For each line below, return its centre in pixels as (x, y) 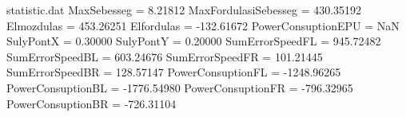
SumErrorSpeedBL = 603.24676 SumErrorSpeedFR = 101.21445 (165, 56)
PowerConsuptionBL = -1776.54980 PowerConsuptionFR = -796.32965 (180, 87)
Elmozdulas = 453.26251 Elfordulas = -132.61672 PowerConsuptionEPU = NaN (203, 25)
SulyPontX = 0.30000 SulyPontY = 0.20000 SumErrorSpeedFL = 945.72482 (194, 41)
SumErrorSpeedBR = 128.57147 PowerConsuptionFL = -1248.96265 (174, 72)
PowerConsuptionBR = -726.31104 (92, 103)
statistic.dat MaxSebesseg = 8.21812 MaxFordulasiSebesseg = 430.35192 (184, 10)
